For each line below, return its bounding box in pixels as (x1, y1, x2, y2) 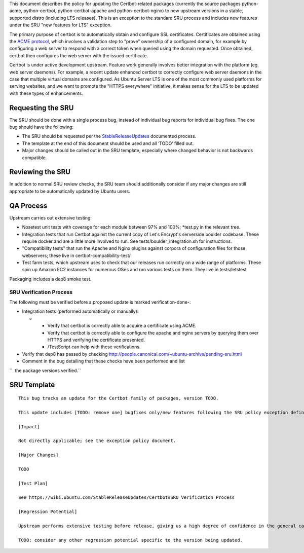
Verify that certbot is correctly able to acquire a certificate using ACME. (47, 322, 197, 329)
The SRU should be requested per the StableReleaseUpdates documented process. (22, 133, 197, 139)
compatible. (22, 155, 47, 161)
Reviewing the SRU (9, 168, 71, 176)
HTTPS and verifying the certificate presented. (47, 337, 145, 343)
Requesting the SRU (9, 103, 74, 112)
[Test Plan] (18, 481, 48, 486)
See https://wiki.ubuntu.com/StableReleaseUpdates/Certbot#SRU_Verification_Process (18, 495, 235, 500)
